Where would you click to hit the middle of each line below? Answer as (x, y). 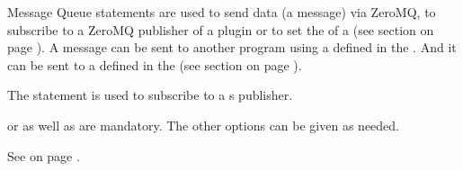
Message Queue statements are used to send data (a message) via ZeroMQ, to (222, 12)
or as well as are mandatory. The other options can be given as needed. (203, 125)
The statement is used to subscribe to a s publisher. (150, 95)
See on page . (44, 155)
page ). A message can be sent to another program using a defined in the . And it (232, 47)
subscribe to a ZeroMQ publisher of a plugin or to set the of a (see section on (221, 29)
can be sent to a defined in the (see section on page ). (155, 64)
